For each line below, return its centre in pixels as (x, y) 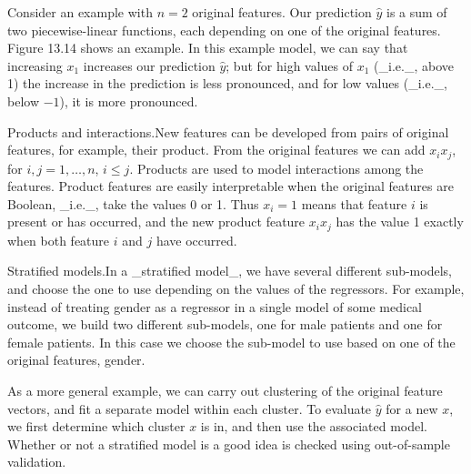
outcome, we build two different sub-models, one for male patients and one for (225, 324)
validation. (37, 462)
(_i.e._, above (414, 65)
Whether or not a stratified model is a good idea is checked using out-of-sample (229, 444)
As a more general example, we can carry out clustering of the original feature (225, 390)
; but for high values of (290, 65)
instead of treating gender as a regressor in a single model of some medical (215, 306)
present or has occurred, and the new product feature (156, 222)
